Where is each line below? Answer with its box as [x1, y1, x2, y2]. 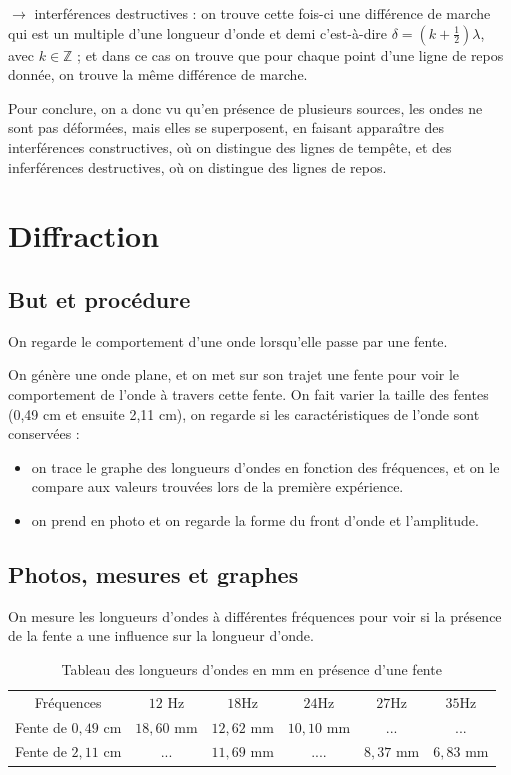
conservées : [8, 423, 80, 444]
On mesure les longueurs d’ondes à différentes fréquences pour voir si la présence [8, 605, 502, 626]
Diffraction [8, 215, 160, 256]
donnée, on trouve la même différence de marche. [8, 64, 308, 85]
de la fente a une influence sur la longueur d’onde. [8, 625, 314, 646]
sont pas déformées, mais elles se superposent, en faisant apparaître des [8, 117, 445, 138]
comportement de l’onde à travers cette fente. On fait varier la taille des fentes [8, 383, 489, 404]
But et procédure [8, 283, 191, 314]
